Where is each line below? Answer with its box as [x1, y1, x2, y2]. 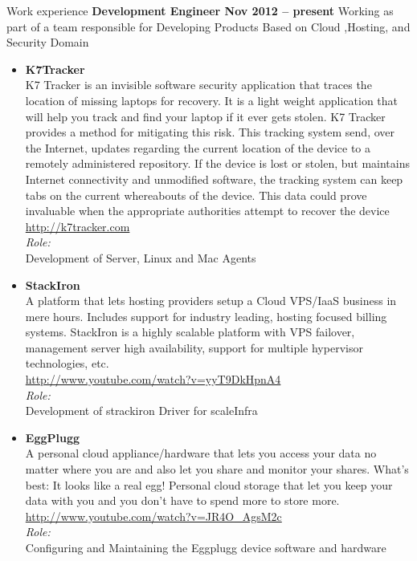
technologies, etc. [25, 355, 109, 372]
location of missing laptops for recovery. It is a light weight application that [25, 91, 399, 108]
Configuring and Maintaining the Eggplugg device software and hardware [25, 539, 386, 555]
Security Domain [6, 34, 89, 51]
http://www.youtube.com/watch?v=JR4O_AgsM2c [25, 507, 282, 524]
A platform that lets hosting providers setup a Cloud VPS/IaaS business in [25, 292, 397, 309]
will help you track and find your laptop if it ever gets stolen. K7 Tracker [25, 108, 386, 124]
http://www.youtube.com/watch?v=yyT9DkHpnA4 [25, 371, 281, 388]
